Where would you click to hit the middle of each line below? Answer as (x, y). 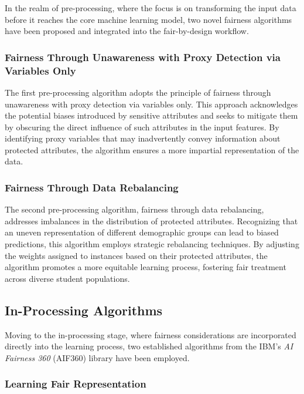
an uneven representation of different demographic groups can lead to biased (142, 232)
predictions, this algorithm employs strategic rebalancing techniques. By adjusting (152, 244)
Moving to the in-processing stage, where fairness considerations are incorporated (151, 334)
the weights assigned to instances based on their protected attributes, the (136, 255)
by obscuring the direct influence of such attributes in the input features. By (142, 127)
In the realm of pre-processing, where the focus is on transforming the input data (151, 8)
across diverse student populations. (67, 278)
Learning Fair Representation (76, 384)
